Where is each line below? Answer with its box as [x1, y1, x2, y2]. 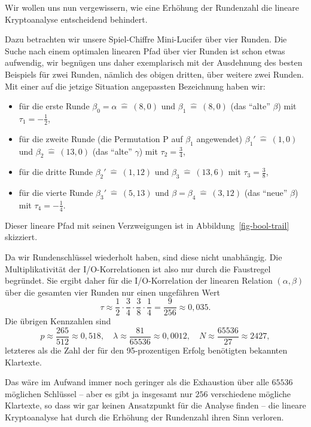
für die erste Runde [19, 100, 90, 112]
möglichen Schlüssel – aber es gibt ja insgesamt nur [5, 387, 193, 400]
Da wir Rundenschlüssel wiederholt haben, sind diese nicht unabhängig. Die [5, 250, 282, 263]
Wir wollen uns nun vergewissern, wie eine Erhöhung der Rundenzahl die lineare [5, 1, 300, 13]
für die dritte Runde [19, 165, 93, 178]
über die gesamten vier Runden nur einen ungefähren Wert [5, 285, 220, 298]
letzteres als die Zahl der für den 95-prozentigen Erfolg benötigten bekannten [5, 344, 288, 357]
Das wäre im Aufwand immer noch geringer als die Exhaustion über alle [5, 376, 269, 388]
